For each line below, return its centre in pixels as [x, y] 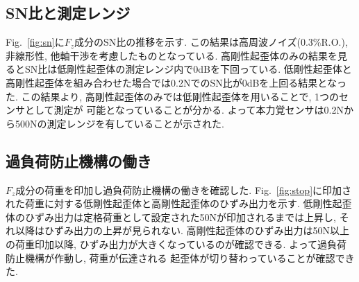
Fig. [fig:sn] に [35, 42]
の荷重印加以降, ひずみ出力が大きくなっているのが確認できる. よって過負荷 [176, 244]
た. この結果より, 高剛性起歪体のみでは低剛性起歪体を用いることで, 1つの [172, 96]
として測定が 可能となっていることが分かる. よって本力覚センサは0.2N [184, 110]
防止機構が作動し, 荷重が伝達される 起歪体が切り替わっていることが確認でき [180, 257]
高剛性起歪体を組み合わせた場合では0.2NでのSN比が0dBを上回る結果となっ [176, 82]
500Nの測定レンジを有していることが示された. [119, 123]
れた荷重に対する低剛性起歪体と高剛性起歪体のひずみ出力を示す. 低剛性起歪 [179, 203]
